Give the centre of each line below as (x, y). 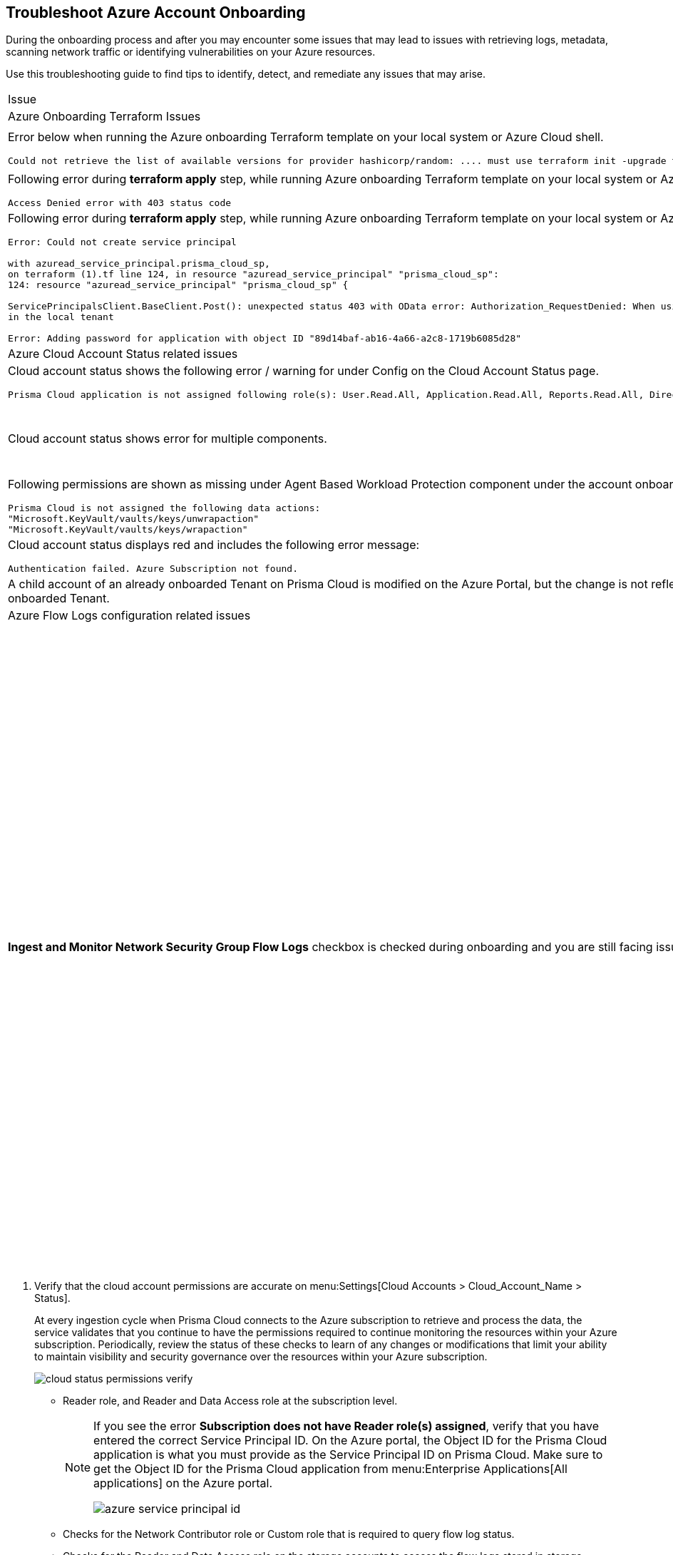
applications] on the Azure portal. (183, 1483)
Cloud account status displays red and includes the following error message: (214, 545)
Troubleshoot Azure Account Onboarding (156, 12)
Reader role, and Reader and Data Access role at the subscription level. (230, 1401)
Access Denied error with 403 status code (120, 203)
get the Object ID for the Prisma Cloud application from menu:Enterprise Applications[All (330, 1469)
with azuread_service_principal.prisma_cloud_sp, (139, 264)
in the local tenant (61, 317)
